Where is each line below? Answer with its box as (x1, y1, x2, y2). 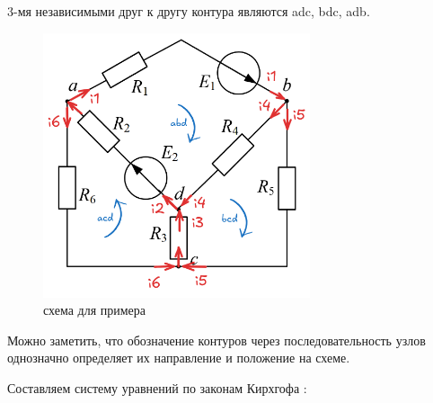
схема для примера (43, 300, 146, 319)
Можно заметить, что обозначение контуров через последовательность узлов (7, 330, 426, 349)
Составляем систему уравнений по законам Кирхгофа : (7, 379, 307, 398)
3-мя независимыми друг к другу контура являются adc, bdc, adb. (7, 2, 370, 20)
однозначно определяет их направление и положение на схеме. (7, 348, 350, 367)
